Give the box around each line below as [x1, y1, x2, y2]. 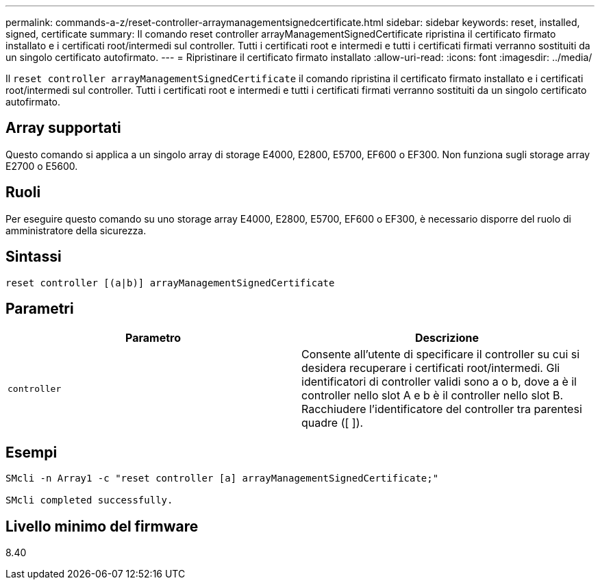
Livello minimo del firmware [5, 517, 199, 535]
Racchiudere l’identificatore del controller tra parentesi [301, 402, 582, 416]
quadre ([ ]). [301, 416, 364, 430]
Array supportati [5, 119, 121, 137]
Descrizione [414, 331, 479, 345]
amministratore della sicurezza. [5, 224, 147, 236]
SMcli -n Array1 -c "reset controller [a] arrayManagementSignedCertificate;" [5, 473, 439, 484]
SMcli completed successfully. [5, 495, 173, 506]
